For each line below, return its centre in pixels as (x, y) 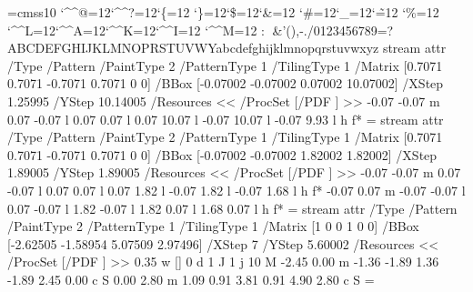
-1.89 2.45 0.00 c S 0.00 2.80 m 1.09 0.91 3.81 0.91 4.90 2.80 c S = (191, 279)
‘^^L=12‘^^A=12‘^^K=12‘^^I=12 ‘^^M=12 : (136, 30)
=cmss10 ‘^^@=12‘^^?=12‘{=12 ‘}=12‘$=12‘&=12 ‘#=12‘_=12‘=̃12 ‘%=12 (223, 12)
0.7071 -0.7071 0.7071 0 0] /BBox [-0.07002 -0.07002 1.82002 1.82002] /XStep (222, 154)
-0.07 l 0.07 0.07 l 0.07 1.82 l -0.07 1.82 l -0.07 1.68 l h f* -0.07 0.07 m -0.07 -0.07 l (236, 190)
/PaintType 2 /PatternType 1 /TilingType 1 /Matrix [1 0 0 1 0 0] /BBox (213, 226)
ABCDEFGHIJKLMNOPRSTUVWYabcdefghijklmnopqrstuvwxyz (193, 48)
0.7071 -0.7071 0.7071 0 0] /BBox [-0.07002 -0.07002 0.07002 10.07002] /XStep (226, 83)
